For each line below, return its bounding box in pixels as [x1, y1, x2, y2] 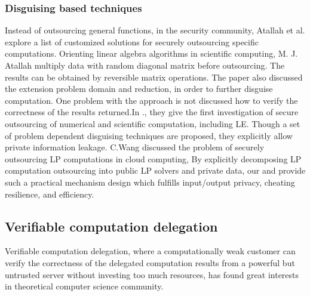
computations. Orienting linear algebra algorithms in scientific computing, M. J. [5, 47, 298, 60]
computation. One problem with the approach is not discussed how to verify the [5, 94, 298, 106]
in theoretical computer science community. [5, 280, 164, 292]
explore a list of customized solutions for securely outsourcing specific [5, 35, 259, 48]
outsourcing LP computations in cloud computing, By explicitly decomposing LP [5, 152, 302, 165]
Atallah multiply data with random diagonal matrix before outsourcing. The [5, 59, 285, 71]
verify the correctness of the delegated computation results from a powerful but [5, 256, 295, 269]
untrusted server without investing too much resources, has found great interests [5, 268, 299, 280]
